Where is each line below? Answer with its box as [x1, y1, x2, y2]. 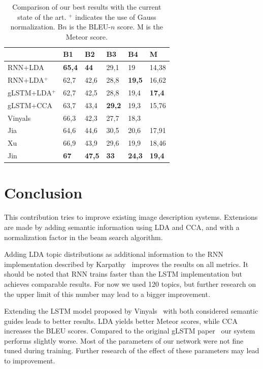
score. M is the [117, 21, 163, 32]
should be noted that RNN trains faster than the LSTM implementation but [4, 269, 242, 279]
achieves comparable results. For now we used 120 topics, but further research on [4, 278, 256, 289]
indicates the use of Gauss [75, 11, 156, 22]
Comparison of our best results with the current [12, 2, 161, 12]
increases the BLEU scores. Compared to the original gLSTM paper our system [4, 325, 255, 336]
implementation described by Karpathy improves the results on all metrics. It [4, 258, 249, 269]
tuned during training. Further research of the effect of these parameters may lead [4, 345, 259, 356]
